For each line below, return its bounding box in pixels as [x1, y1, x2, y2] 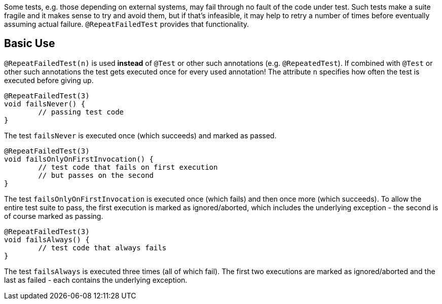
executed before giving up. [4, 75, 94, 85]
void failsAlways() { [4, 235, 90, 244]
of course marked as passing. [4, 211, 103, 220]
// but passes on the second [38, 171, 154, 179]
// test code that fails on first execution [38, 163, 218, 171]
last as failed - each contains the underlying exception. [4, 275, 188, 284]
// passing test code [38, 107, 124, 116]
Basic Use [4, 37, 55, 50]
